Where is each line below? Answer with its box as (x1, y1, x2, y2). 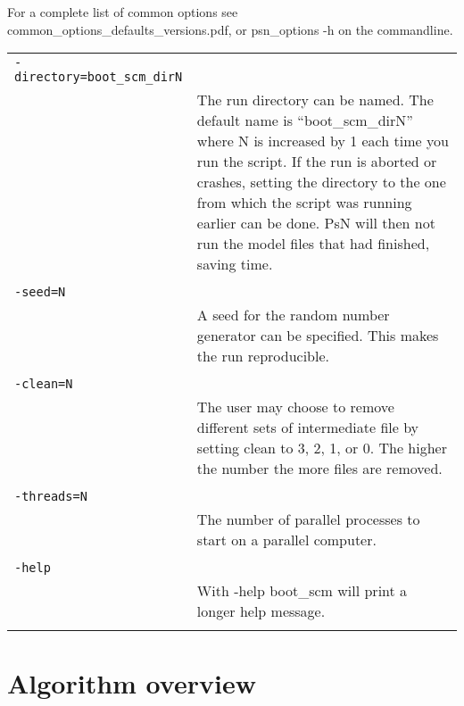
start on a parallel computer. (196, 529, 377, 551)
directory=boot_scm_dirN (14, 70, 183, 85)
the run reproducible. (196, 345, 330, 367)
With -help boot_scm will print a (196, 580, 408, 602)
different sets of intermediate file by (196, 417, 419, 438)
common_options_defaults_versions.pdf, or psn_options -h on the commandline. (7, 20, 453, 38)
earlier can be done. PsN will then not (196, 212, 435, 234)
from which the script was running (196, 192, 412, 213)
